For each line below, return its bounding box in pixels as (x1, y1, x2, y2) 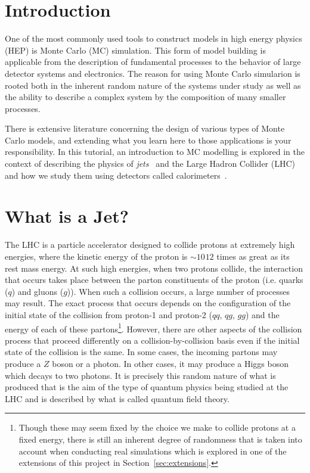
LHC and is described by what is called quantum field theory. (5, 392, 230, 404)
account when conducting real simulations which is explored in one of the (18, 444, 287, 457)
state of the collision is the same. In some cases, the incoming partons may (5, 346, 278, 358)
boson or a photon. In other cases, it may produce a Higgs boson (52, 357, 289, 369)
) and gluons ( (11, 285, 64, 297)
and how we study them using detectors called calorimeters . (5, 169, 227, 181)
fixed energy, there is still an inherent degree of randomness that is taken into (18, 432, 302, 445)
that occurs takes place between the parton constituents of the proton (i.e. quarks (5, 273, 303, 286)
